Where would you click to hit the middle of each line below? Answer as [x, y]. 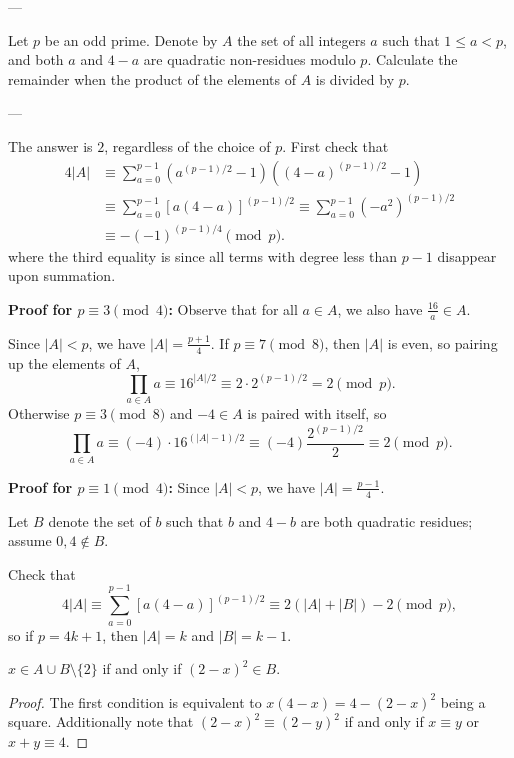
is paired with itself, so [317, 412]
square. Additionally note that [101, 721]
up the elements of [64, 362]
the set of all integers [301, 39]
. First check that [335, 145]
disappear [467, 255]
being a [463, 701]
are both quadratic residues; [386, 520]
